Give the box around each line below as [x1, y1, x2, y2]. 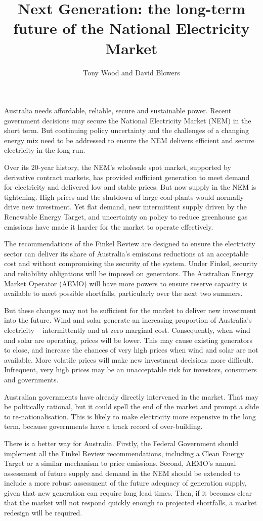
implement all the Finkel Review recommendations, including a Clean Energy [4, 448, 244, 458]
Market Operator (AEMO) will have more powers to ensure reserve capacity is [4, 278, 247, 288]
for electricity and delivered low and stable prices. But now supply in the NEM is [4, 182, 256, 192]
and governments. [4, 374, 59, 384]
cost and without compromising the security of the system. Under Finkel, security [4, 258, 257, 269]
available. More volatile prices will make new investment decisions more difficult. [4, 354, 254, 365]
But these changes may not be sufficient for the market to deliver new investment [4, 305, 256, 315]
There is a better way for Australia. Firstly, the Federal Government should [4, 438, 239, 448]
